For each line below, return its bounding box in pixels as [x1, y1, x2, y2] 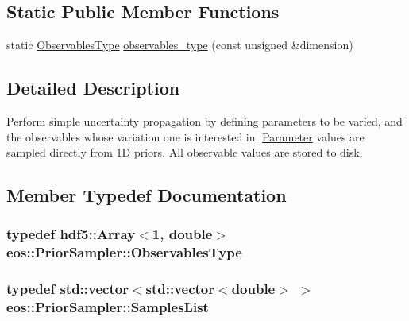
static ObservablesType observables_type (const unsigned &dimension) [6, 37, 353, 53]
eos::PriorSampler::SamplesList [6, 297, 209, 317]
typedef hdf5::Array [6, 224, 136, 244]
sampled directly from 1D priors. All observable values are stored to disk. [6, 144, 363, 160]
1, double [152, 224, 213, 244]
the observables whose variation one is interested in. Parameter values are [6, 128, 365, 145]
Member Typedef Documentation [6, 183, 287, 207]
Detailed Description [6, 75, 180, 100]
